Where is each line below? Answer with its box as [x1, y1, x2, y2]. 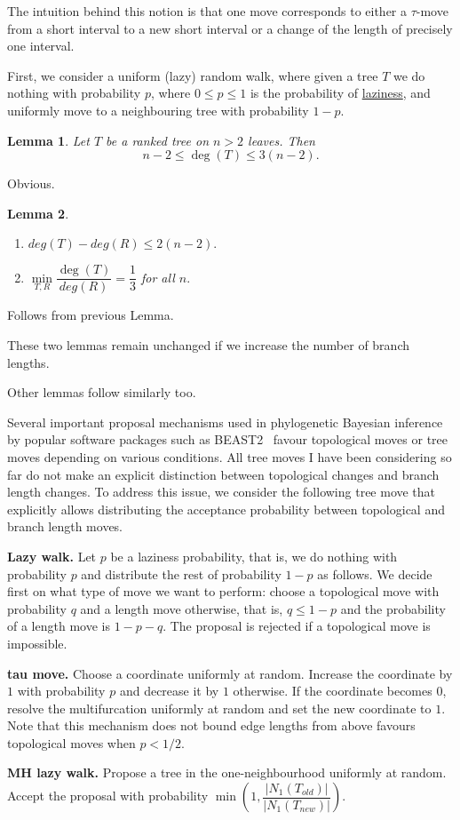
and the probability [340, 599, 446, 617]
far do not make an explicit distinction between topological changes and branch [7, 465, 440, 483]
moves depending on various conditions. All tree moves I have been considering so [7, 447, 452, 466]
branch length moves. [7, 517, 123, 536]
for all [140, 267, 175, 286]
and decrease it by [119, 681, 219, 700]
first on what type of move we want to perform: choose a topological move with [7, 582, 440, 601]
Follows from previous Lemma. [7, 306, 174, 324]
